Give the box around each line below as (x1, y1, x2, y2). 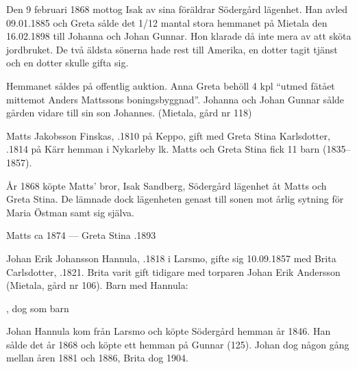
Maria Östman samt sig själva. (6, 205, 134, 219)
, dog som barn (6, 301, 69, 315)
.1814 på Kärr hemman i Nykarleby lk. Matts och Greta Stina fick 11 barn (6, 142, 320, 156)
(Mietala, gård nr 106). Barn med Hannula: (6, 278, 188, 292)
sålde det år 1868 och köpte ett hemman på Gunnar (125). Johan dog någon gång (6, 337, 349, 351)
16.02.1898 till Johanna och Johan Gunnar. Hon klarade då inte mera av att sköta (6, 29, 352, 43)
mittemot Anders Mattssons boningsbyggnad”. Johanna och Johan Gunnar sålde (6, 92, 345, 106)
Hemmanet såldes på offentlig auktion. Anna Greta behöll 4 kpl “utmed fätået (6, 78, 335, 92)
